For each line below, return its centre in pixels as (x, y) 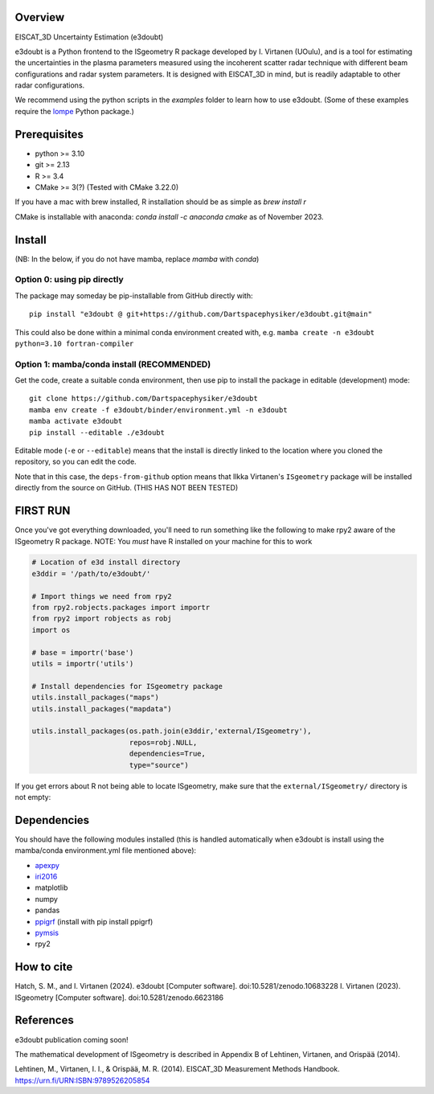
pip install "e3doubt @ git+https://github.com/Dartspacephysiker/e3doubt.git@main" (201, 314)
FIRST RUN (43, 511)
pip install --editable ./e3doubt (97, 432)
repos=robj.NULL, (163, 742)
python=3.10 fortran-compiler (74, 343)
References (44, 1020)
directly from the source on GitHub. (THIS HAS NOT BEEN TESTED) (127, 488)
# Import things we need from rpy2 (102, 596)
